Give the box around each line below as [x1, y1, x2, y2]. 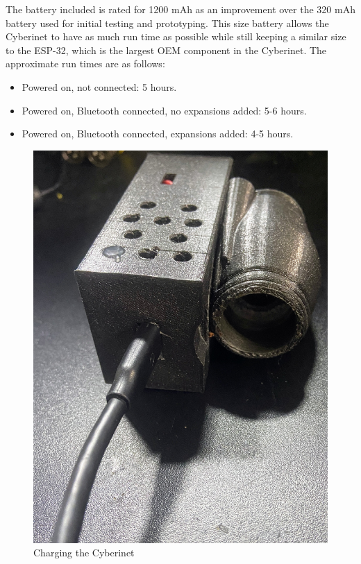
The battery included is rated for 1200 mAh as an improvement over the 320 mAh [6, 2, 355, 16]
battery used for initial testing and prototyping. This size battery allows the [6, 15, 329, 30]
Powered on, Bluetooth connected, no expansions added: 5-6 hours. [22, 103, 307, 117]
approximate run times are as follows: [6, 56, 165, 71]
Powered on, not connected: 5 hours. [22, 79, 177, 94]
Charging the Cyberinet [33, 545, 135, 560]
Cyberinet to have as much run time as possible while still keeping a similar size [6, 29, 346, 44]
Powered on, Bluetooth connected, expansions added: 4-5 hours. [22, 126, 294, 141]
